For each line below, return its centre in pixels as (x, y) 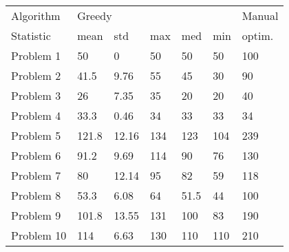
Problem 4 (36, 115)
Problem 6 (36, 155)
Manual (260, 15)
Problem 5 (36, 135)
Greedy (95, 15)
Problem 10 (39, 235)
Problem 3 (36, 95)
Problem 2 (36, 75)
